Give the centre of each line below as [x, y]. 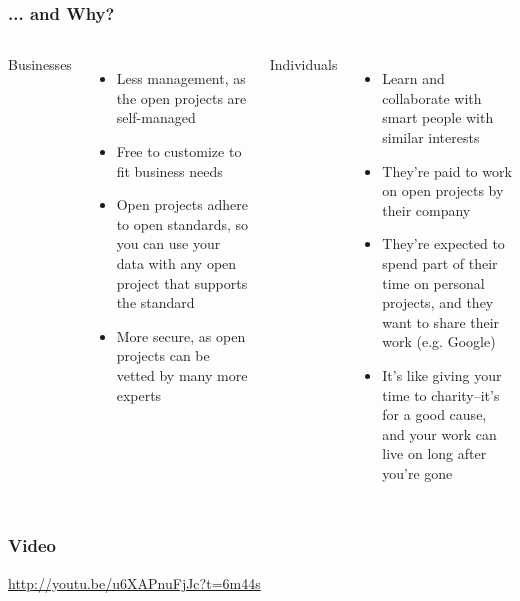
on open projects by [443, 190]
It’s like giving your [442, 374]
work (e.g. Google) [439, 341]
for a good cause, [434, 414]
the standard [155, 302]
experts [139, 394]
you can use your [168, 243]
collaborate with [432, 97]
